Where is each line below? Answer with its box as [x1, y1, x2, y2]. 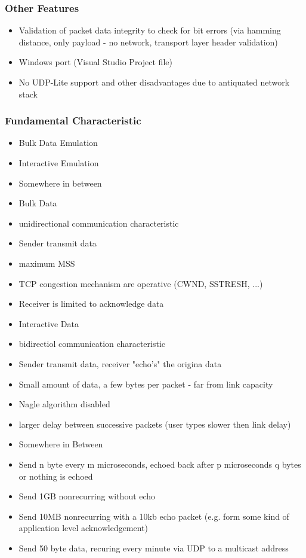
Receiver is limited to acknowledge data [18, 297, 164, 310]
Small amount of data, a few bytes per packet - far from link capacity [18, 377, 273, 390]
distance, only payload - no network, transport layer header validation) [18, 35, 278, 48]
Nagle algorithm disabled [18, 398, 110, 410]
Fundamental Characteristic [5, 113, 141, 128]
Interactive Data [18, 317, 79, 330]
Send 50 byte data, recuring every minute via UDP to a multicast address [18, 541, 289, 554]
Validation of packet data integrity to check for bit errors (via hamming [18, 24, 281, 36]
